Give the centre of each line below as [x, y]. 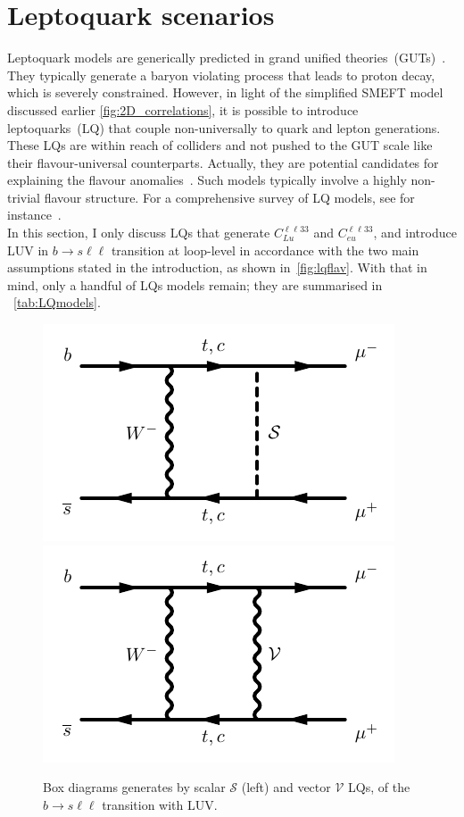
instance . [34, 215]
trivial [24, 197]
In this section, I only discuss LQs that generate [139, 233]
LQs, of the [379, 787]
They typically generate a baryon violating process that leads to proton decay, [221, 75]
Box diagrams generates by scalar [134, 787]
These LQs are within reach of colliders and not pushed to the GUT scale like [220, 145]
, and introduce [415, 233]
